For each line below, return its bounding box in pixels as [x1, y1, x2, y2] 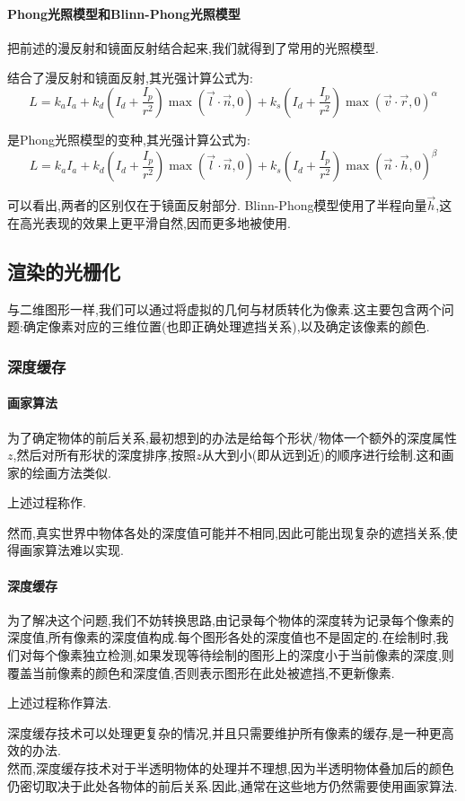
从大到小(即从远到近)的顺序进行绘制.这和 [201, 445, 442, 464]
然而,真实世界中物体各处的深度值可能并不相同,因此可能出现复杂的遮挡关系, [7, 523, 445, 541]
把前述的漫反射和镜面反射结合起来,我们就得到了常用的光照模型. [7, 38, 379, 57]
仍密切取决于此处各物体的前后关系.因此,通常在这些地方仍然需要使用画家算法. [7, 776, 458, 795]
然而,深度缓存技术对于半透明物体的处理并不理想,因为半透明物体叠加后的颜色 [7, 759, 454, 778]
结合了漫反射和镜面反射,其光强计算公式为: [7, 68, 253, 87]
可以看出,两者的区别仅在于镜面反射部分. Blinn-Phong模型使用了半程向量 [7, 196, 427, 215]
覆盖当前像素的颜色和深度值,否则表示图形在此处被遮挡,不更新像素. [7, 663, 395, 682]
